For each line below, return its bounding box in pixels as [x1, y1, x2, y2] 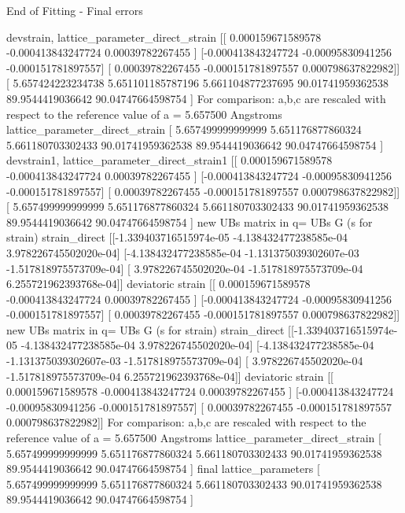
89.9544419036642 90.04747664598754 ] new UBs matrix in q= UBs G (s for [6, 213, 373, 230]
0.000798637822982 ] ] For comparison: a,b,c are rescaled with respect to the [6, 414, 366, 430]
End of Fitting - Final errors [6, 2, 143, 18]
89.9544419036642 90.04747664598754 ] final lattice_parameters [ [6, 460, 320, 477]
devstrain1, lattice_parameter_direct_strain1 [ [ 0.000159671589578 [6, 152, 333, 168]
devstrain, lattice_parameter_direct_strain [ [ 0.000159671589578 [6, 28, 322, 45]
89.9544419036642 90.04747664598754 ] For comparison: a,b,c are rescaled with [6, 90, 386, 106]
